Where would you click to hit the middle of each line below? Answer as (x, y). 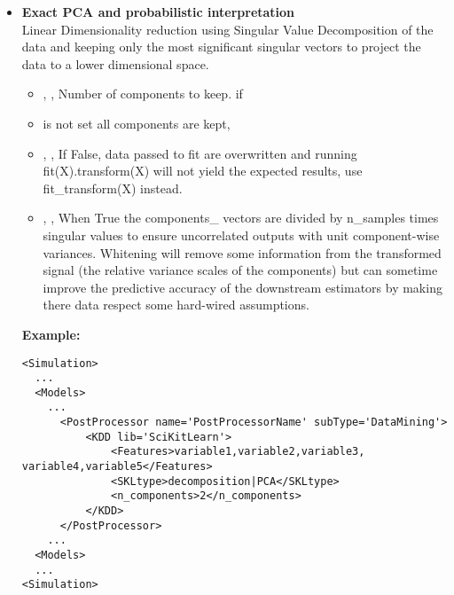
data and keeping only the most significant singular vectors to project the (221, 47)
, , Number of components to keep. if (143, 94)
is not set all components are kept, (137, 123)
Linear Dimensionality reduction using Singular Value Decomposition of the (227, 29)
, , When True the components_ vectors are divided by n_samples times (241, 218)
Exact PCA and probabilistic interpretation (158, 12)
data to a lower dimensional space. (115, 63)
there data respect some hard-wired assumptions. (176, 305)
